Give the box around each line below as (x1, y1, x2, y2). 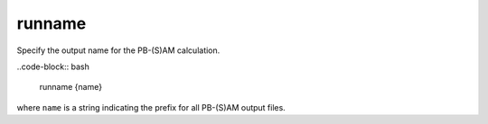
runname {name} (39, 82, 103, 93)
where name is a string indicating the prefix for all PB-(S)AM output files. (16, 102, 286, 112)
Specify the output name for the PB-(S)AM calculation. (16, 45, 221, 56)
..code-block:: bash (16, 61, 89, 72)
